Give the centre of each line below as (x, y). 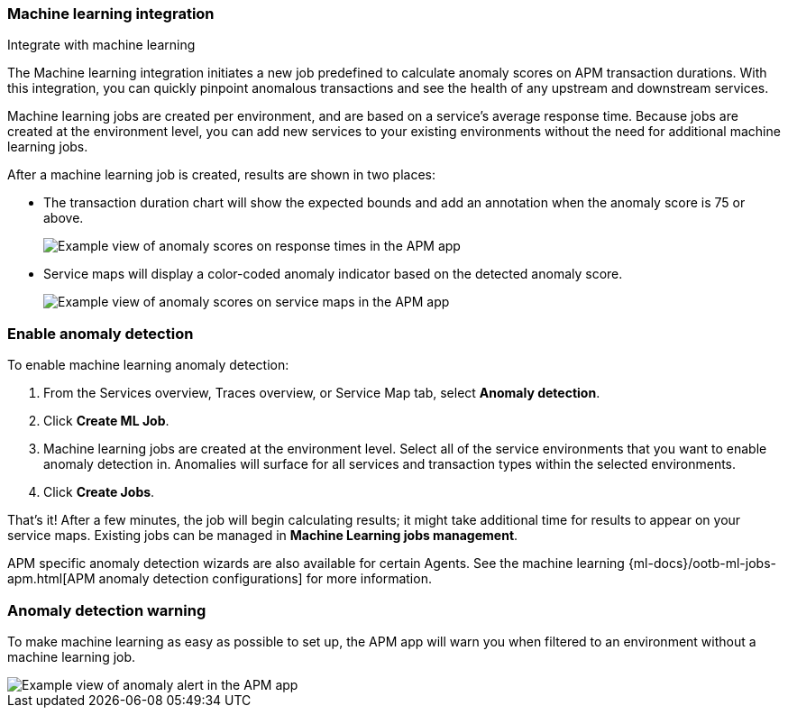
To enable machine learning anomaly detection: (148, 365)
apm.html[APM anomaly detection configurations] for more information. (220, 579)
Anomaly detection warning (107, 610)
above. (64, 218)
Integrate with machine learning (101, 45)
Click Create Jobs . (99, 492)
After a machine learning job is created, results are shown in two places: (222, 175)
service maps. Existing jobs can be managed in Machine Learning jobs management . (263, 536)
